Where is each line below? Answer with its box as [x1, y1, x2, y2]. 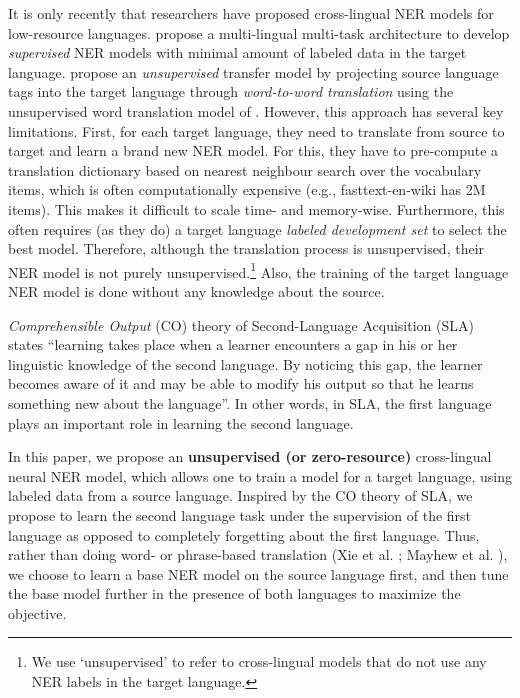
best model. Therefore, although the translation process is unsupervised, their [8, 238, 485, 259]
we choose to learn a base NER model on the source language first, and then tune [8, 563, 509, 584]
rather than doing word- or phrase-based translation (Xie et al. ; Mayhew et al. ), [8, 544, 508, 565]
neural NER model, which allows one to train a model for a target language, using [8, 465, 512, 486]
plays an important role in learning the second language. [8, 412, 354, 433]
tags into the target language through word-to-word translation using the [8, 81, 454, 102]
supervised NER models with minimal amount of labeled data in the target [8, 42, 467, 63]
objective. [8, 602, 67, 623]
